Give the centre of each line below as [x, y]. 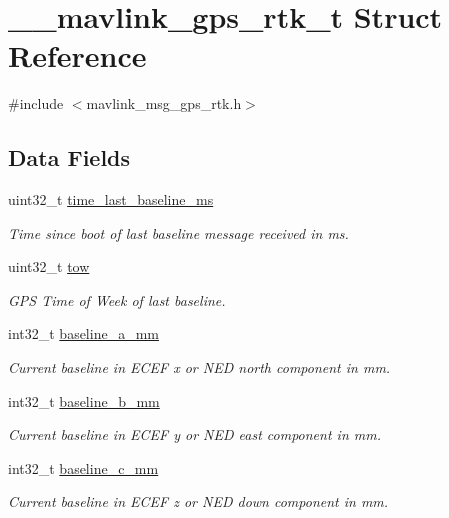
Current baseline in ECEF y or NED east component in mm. [194, 434]
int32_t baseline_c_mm [83, 467]
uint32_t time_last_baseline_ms [111, 199]
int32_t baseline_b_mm [84, 400]
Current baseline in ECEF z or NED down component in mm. [198, 501]
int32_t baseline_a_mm [83, 333]
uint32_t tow [49, 266]
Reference [77, 55]
